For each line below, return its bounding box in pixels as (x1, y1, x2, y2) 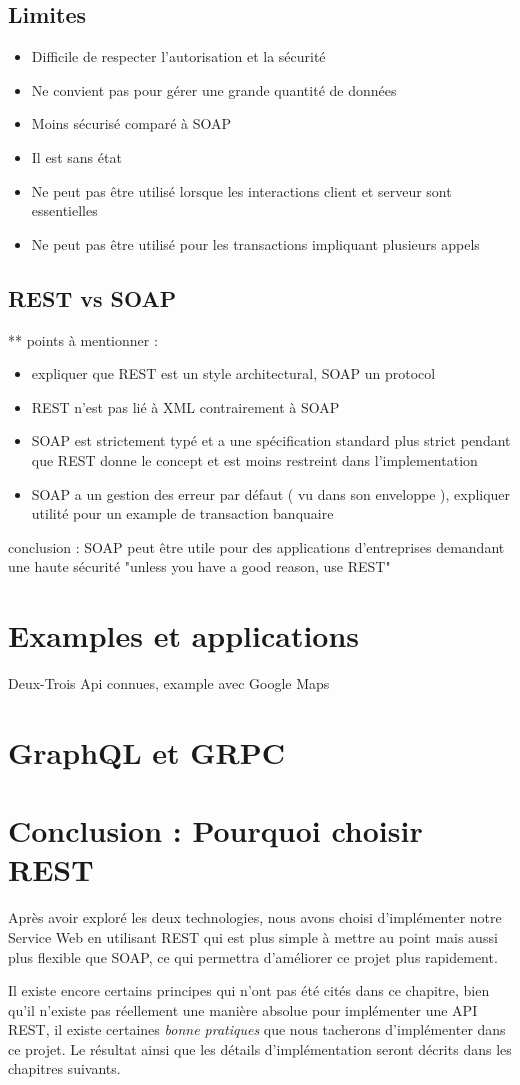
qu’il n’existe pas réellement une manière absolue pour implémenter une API (8, 999, 478, 1020)
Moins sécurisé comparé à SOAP (31, 113, 232, 134)
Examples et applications (8, 615, 360, 656)
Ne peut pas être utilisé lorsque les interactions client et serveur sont (31, 180, 452, 201)
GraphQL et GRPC (8, 731, 286, 772)
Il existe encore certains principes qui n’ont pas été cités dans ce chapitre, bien (8, 980, 490, 1001)
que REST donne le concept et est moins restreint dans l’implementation (31, 449, 478, 470)
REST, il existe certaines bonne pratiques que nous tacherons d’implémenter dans (8, 1019, 506, 1040)
